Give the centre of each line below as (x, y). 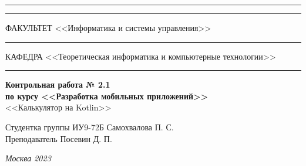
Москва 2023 (28, 158)
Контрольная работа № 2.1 (58, 84)
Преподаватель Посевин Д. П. (59, 138)
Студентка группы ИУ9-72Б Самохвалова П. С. (90, 127)
